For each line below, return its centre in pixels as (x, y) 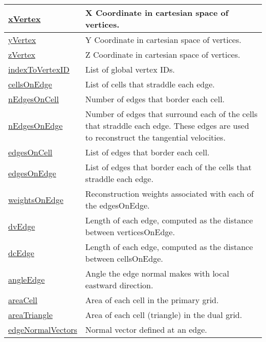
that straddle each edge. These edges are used (167, 126)
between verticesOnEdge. (130, 232)
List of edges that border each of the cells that (168, 167)
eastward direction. (119, 285)
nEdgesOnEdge (36, 126)
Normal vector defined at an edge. (146, 329)
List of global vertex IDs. (130, 69)
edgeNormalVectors (43, 329)
